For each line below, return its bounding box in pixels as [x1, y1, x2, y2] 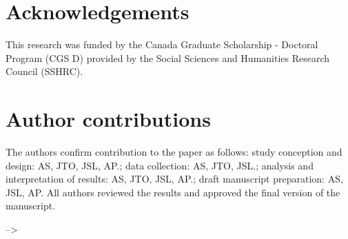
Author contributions [6, 105, 211, 133]
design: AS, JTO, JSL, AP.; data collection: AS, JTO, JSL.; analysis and [6, 158, 314, 172]
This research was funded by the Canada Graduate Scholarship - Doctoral [6, 37, 318, 52]
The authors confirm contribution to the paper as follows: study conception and [6, 145, 342, 159]
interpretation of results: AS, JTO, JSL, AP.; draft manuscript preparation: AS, [6, 172, 343, 186]
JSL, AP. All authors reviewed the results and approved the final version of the [6, 185, 340, 199]
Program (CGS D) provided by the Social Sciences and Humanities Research [6, 50, 330, 65]
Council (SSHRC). [6, 64, 83, 79]
